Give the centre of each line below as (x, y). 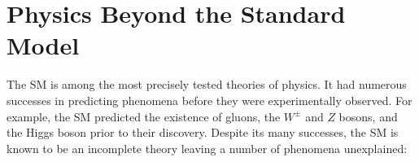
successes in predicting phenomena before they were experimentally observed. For (209, 100)
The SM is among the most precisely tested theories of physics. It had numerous (207, 84)
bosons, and (368, 116)
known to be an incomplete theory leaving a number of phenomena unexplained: (207, 148)
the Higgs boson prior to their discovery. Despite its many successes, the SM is (203, 132)
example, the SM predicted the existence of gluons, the (144, 116)
